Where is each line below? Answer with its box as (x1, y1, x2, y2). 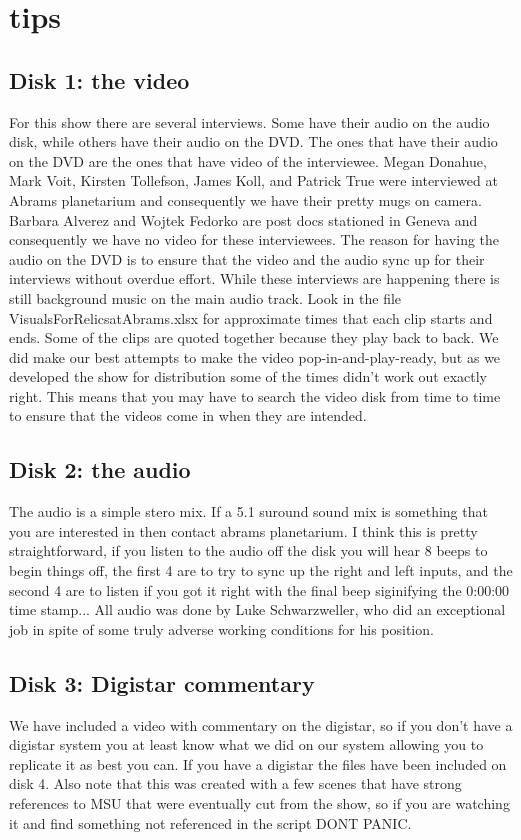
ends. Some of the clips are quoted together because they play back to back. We (9, 327, 499, 348)
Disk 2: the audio (9, 454, 191, 485)
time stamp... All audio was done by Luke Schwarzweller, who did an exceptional (9, 599, 506, 620)
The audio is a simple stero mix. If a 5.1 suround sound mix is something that (9, 501, 488, 522)
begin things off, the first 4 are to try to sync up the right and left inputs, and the (9, 560, 513, 581)
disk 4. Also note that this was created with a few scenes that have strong (9, 773, 462, 794)
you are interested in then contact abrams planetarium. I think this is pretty (9, 520, 478, 541)
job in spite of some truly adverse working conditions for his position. (9, 618, 434, 639)
